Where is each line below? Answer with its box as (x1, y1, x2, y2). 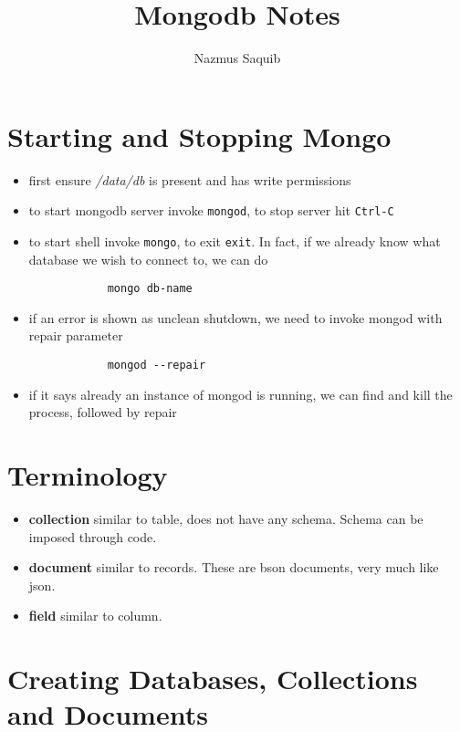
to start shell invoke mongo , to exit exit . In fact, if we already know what (28, 231, 441, 250)
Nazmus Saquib (193, 48, 281, 68)
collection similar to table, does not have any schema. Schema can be (28, 508, 423, 528)
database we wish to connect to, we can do (28, 249, 268, 268)
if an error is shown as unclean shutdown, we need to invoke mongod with (28, 308, 443, 327)
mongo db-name (107, 282, 193, 296)
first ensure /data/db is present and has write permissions (28, 170, 351, 189)
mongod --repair (107, 359, 206, 371)
